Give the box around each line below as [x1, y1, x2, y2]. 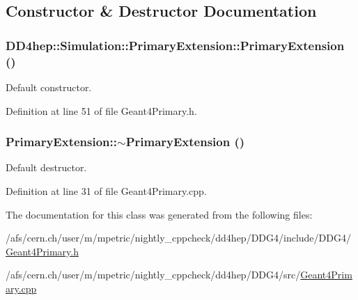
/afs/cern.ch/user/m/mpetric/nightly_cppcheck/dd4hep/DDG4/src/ [6, 267, 301, 282]
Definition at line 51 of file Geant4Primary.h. [6, 103, 197, 118]
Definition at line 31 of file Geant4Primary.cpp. [6, 183, 207, 198]
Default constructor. [6, 79, 92, 94]
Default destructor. [6, 160, 87, 175]
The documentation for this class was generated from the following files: [6, 207, 313, 221]
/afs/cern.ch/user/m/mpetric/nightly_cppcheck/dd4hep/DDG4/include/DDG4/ [6, 230, 351, 245]
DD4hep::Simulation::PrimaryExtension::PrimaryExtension [6, 36, 345, 54]
